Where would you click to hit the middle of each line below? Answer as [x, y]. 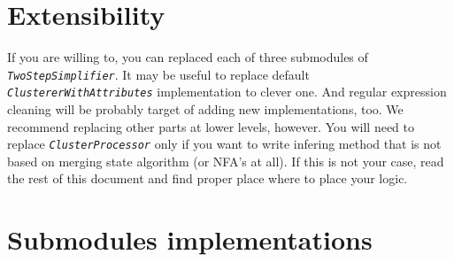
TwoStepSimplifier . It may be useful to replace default [158, 74]
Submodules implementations [190, 239]
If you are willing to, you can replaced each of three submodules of [188, 57]
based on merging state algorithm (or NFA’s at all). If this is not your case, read [226, 161]
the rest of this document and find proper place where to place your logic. [208, 178]
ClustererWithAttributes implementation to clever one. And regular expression [227, 92]
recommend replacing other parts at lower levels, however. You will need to [211, 126]
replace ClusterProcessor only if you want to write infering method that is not [224, 144]
